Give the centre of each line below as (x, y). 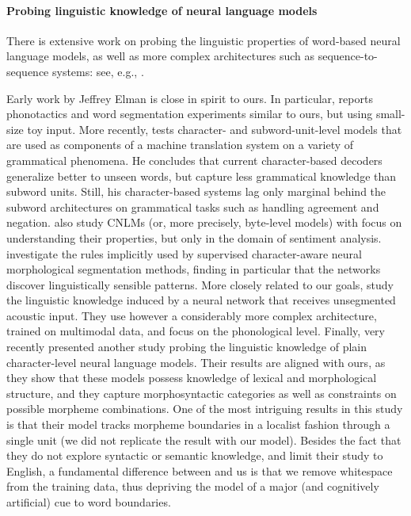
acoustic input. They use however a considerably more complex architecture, (192, 315)
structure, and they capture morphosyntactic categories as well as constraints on (202, 393)
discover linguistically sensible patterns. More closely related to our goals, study (200, 284)
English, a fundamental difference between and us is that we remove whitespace (200, 470)
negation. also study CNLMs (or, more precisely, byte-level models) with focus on (204, 222)
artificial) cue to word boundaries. (89, 502)
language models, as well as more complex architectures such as (161, 56)
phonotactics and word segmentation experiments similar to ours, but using (190, 114)
